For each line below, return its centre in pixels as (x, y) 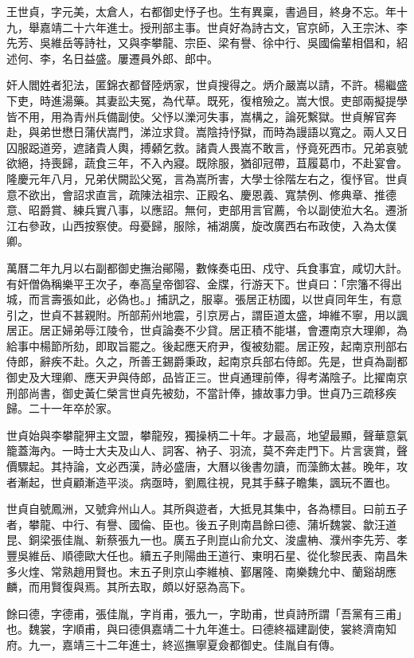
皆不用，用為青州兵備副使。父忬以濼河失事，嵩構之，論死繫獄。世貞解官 (196, 116)
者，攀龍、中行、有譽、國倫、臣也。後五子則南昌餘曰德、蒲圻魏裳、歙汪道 (201, 524)
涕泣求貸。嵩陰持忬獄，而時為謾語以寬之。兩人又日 (273, 132)
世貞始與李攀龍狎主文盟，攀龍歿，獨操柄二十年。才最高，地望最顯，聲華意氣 (207, 435)
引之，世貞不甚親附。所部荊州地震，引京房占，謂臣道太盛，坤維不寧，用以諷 (207, 314)
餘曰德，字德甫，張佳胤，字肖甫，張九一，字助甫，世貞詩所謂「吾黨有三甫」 (207, 613)
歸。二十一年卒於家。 (62, 408)
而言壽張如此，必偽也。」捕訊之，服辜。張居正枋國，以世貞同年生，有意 (215, 299)
